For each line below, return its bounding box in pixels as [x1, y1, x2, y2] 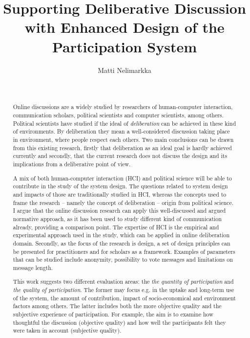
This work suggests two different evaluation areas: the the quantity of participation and [13, 277, 234, 286]
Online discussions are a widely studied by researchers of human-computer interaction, [13, 103, 233, 111]
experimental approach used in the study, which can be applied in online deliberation [13, 231, 230, 239]
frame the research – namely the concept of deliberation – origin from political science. [13, 198, 233, 206]
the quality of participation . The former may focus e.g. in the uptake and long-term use [13, 286, 234, 294]
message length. [13, 263, 53, 271]
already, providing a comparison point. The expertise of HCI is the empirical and [13, 223, 219, 231]
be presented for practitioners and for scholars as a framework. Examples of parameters [13, 247, 235, 255]
